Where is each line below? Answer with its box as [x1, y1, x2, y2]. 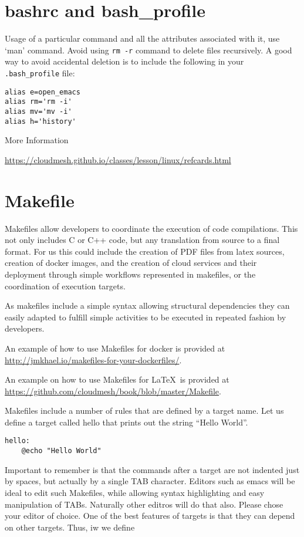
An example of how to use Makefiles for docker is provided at [5, 342, 225, 354]
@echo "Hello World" [21, 447, 102, 455]
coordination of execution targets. [5, 279, 126, 292]
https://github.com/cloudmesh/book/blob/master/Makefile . [5, 384, 221, 397]
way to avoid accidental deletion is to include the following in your [5, 55, 244, 67]
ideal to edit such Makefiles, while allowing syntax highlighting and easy [5, 486, 265, 498]
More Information [5, 134, 69, 146]
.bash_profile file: [5, 66, 75, 79]
